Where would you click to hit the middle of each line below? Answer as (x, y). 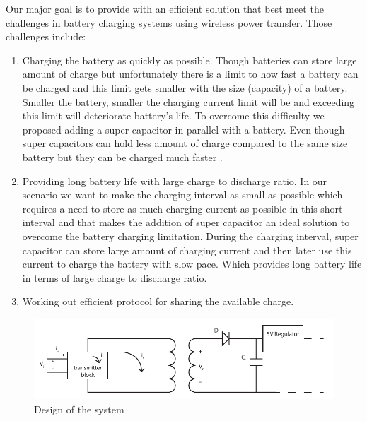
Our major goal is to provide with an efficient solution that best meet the (165, 8)
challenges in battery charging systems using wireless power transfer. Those (169, 22)
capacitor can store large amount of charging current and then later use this (187, 250)
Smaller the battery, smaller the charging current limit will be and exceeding (188, 101)
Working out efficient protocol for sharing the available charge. (158, 301)
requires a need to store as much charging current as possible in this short (182, 208)
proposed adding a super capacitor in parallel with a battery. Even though (183, 129)
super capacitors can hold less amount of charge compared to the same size (185, 143)
